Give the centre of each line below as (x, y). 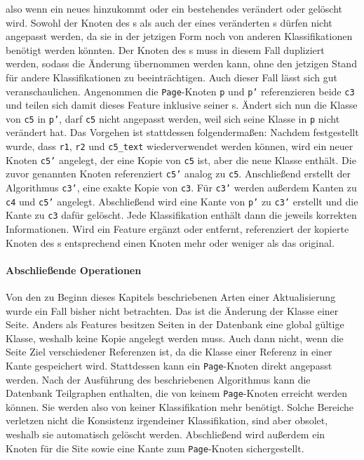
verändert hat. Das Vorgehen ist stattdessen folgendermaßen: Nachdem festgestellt (182, 132)
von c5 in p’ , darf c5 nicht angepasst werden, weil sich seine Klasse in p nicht (173, 118)
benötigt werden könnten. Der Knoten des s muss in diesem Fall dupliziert (165, 49)
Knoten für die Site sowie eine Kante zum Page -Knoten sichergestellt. (155, 448)
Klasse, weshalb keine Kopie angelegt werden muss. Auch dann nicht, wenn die (175, 338)
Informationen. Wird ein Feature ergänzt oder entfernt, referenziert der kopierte (177, 229)
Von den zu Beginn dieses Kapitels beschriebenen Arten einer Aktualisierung (171, 296)
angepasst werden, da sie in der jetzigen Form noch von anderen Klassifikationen (179, 36)
